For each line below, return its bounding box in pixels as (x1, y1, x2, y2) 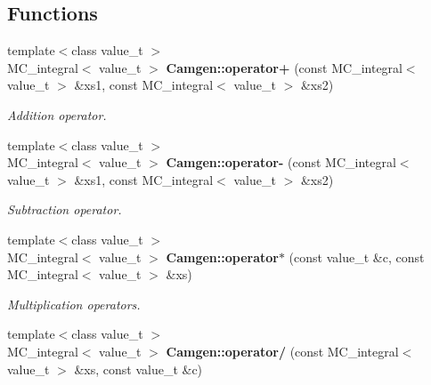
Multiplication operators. (7, 294, 141, 313)
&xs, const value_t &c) (74, 359, 203, 378)
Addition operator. (7, 105, 107, 124)
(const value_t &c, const (289, 247, 425, 266)
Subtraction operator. (7, 200, 122, 219)
